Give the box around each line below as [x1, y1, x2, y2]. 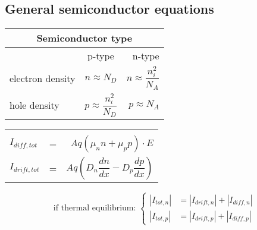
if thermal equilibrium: [53, 204, 136, 213]
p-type [87, 49, 114, 63]
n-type [132, 49, 159, 63]
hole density [10, 98, 59, 112]
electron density [10, 71, 76, 85]
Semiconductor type [36, 31, 133, 45]
